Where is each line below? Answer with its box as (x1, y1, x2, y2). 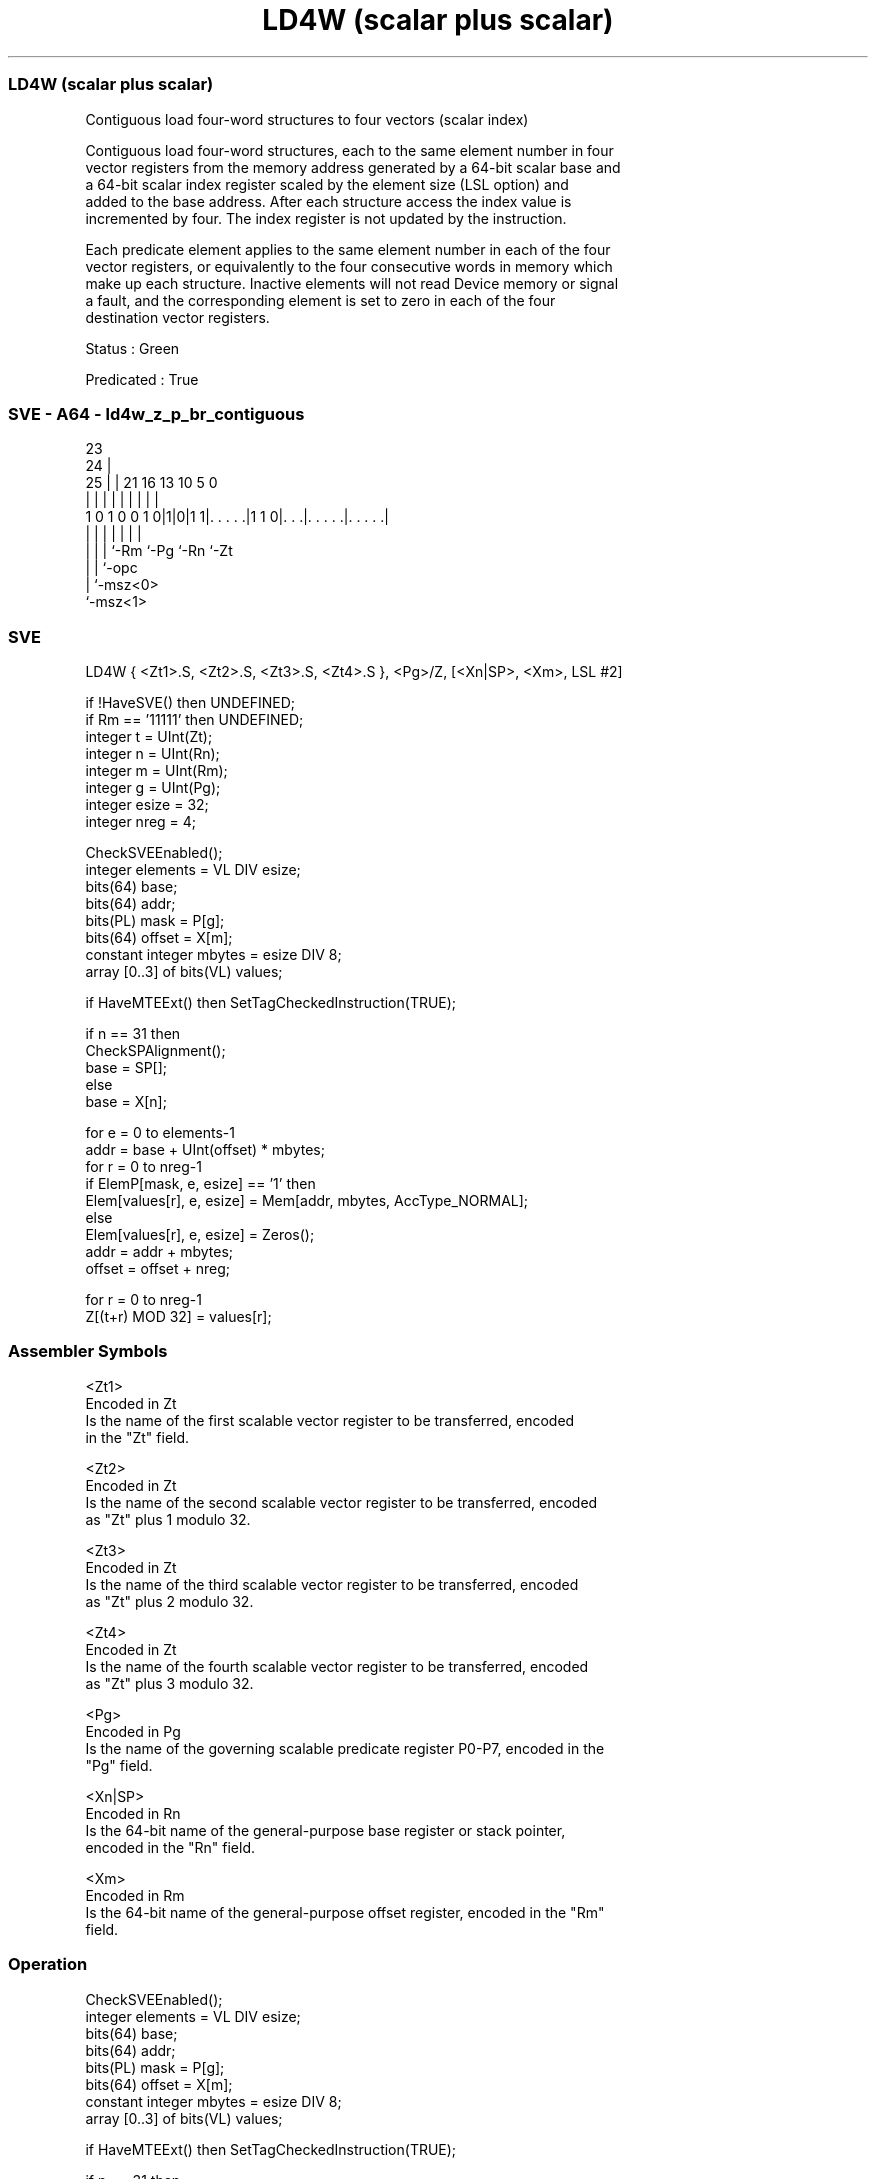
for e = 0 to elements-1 (85, 1124, 235, 1141)
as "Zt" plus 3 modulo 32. (85, 1674, 254, 1692)
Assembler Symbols (8, 1341, 168, 1362)
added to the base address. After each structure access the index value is (85, 192, 572, 210)
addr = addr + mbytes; (85, 1243, 234, 1260)
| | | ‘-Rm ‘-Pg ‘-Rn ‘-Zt (85, 542, 233, 560)
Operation (8, 1954, 88, 1975)
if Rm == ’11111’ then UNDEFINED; (85, 711, 304, 728)
